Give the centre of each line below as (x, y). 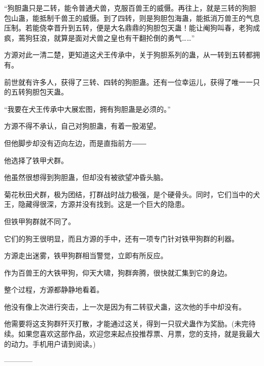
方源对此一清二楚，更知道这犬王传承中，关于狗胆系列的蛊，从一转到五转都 (128, 55)
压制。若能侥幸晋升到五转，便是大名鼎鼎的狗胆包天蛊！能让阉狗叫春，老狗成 (132, 28)
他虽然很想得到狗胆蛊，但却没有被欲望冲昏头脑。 (86, 177)
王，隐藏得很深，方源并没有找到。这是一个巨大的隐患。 (96, 204)
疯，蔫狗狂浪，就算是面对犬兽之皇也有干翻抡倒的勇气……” (100, 37)
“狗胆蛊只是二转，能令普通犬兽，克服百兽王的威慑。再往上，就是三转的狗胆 (130, 8)
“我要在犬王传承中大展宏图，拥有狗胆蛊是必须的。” (88, 109)
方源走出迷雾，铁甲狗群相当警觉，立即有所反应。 (86, 255)
